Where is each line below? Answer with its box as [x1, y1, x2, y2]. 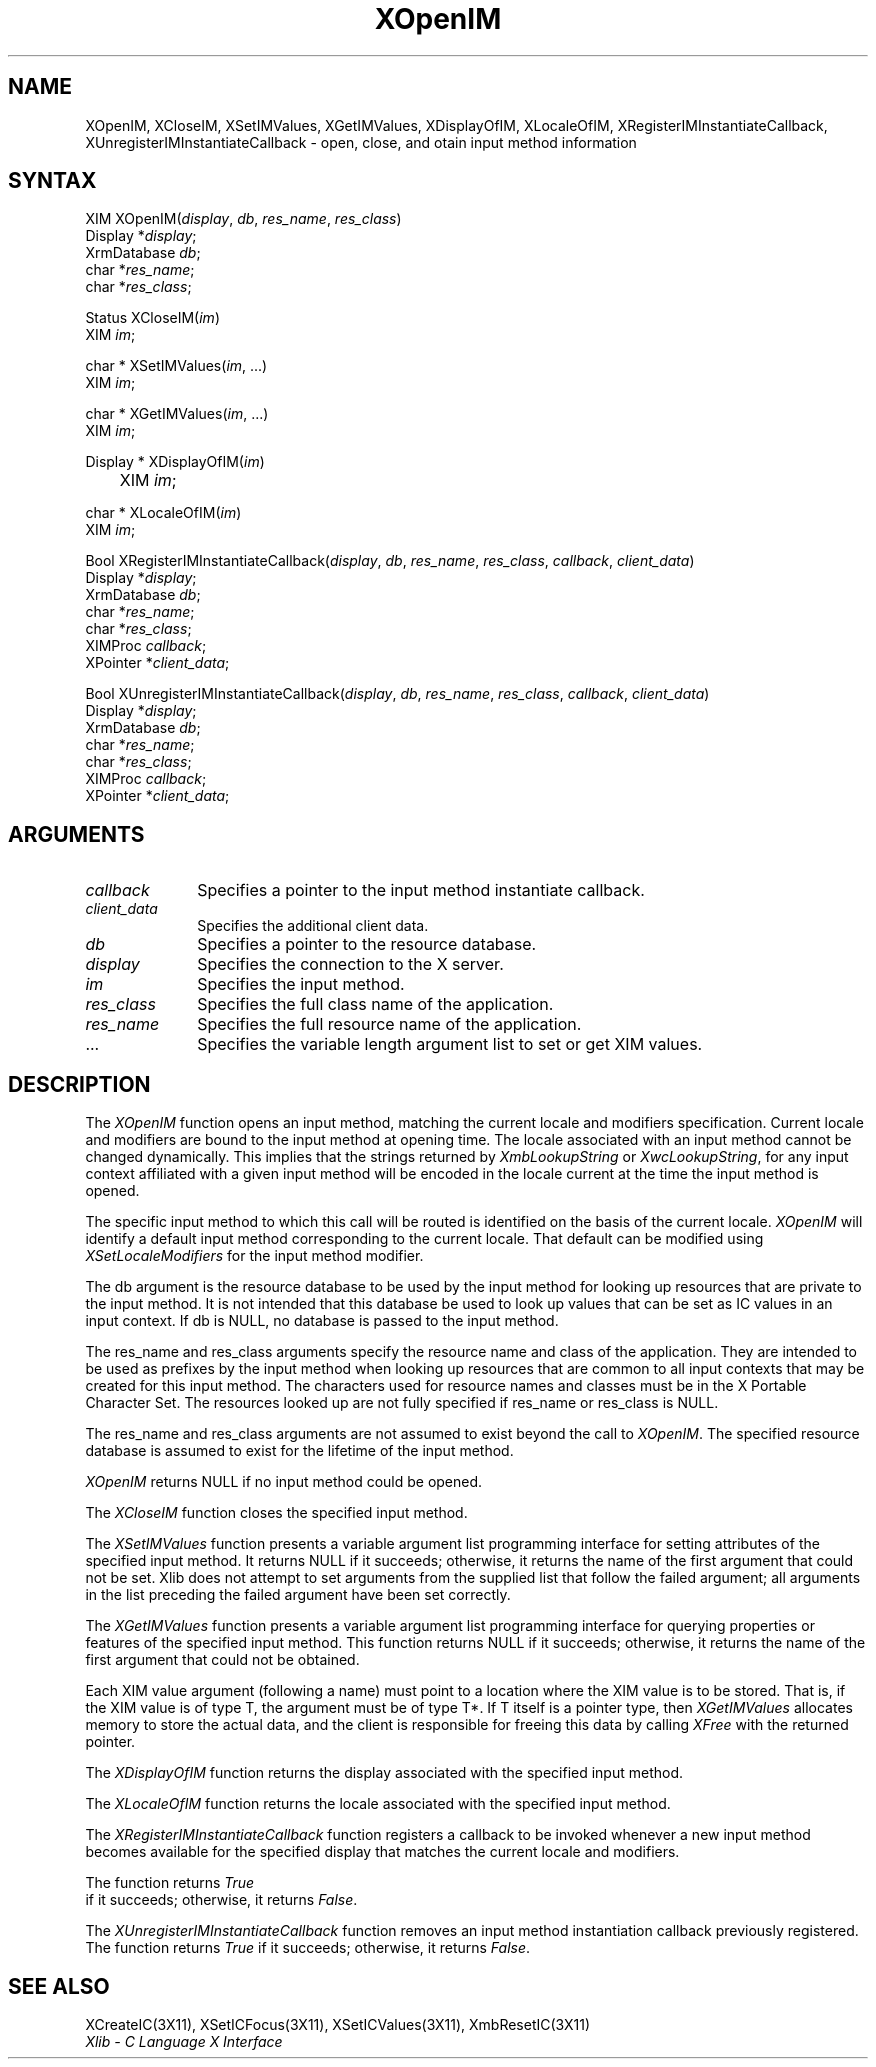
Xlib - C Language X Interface [85, 2032, 283, 2050]
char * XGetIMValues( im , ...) [85, 405, 269, 423]
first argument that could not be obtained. [85, 1651, 360, 1669]
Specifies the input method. [197, 974, 405, 995]
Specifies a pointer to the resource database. [197, 934, 537, 955]
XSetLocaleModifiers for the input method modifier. [85, 1247, 424, 1265]
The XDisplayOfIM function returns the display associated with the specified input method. [85, 1764, 684, 1782]
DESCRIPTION [8, 1071, 151, 1097]
